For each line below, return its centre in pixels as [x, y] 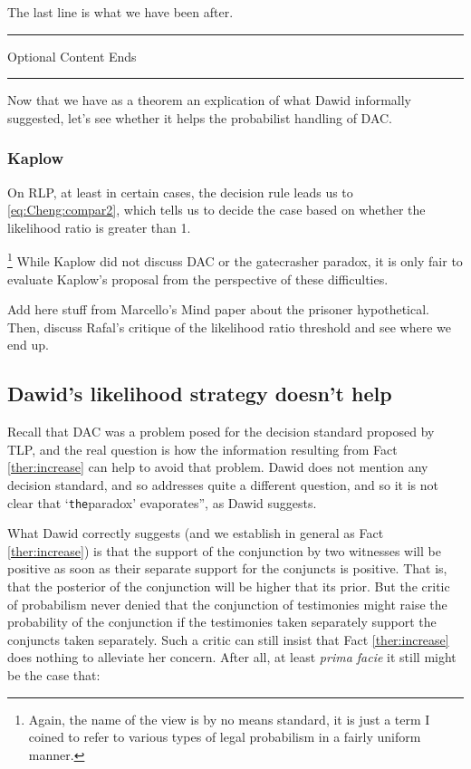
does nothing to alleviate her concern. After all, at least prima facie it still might [232, 657]
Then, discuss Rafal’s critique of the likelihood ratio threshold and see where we [230, 327]
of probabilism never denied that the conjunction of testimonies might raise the [227, 604]
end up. [28, 345]
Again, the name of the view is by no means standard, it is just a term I [229, 719]
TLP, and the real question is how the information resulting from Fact [202, 449]
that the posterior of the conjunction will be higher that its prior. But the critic [229, 586]
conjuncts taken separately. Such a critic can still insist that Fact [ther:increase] [228, 639]
